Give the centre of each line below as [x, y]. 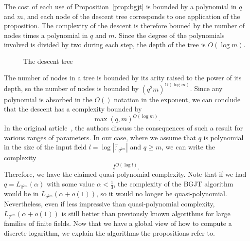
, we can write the [188, 147]
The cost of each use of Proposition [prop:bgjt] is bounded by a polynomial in [120, 6]
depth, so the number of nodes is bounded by [71, 88]
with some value [71, 184]
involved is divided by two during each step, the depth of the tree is [105, 45]
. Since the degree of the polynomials [170, 35]
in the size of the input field [45, 147]
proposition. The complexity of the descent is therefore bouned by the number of [125, 26]
